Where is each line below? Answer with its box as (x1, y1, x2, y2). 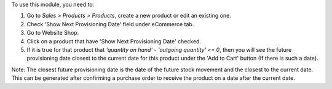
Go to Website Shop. (26, 29, 79, 37)
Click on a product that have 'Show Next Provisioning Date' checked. (26, 37, 202, 45)
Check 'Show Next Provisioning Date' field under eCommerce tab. (26, 20, 194, 27)
